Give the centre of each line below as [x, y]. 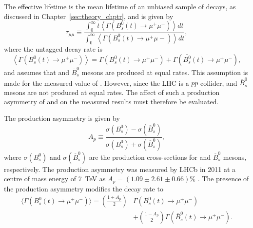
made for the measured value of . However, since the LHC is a [97, 83]
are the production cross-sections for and [150, 157]
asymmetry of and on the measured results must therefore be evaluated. [111, 102]
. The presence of [223, 179]
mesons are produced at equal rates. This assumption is [165, 72]
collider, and [219, 83]
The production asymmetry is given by [62, 118]
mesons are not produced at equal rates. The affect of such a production [112, 92]
